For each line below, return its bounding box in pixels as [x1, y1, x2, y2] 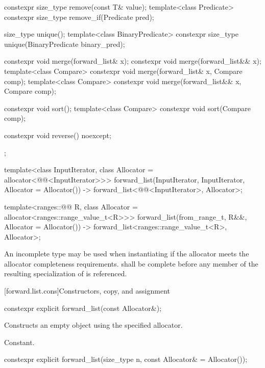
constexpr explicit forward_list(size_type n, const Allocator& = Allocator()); [4, 354, 248, 364]
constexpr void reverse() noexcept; [4, 129, 111, 140]
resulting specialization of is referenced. [4, 268, 127, 279]
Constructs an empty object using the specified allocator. [4, 320, 183, 330]
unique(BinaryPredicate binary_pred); [4, 38, 125, 49]
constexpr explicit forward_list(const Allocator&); [4, 302, 162, 313]
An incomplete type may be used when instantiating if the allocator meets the [4, 248, 249, 259]
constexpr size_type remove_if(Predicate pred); [4, 11, 154, 22]
